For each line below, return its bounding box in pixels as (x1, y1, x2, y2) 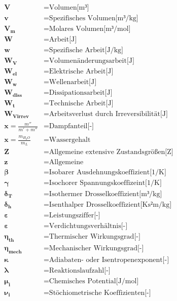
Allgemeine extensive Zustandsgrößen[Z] (49, 148, 173, 156)
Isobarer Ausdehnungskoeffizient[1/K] (49, 169, 166, 176)
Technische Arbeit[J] (49, 100, 114, 107)
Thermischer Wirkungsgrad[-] (49, 233, 140, 241)
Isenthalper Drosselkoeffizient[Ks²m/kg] (49, 201, 172, 208)
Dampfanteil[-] (49, 123, 94, 130)
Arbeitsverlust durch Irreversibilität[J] (49, 110, 168, 118)
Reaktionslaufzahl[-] (49, 267, 111, 274)
